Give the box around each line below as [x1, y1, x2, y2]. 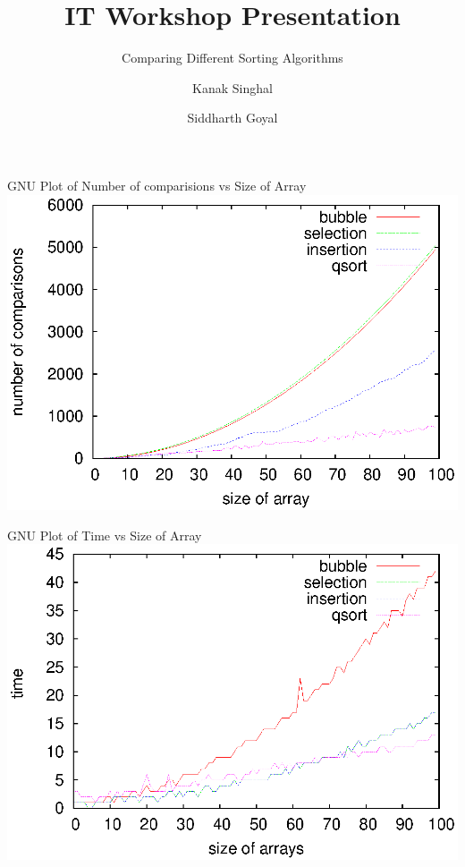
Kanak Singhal [192, 78, 273, 97]
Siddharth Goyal [187, 108, 278, 127]
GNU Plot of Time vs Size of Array [7, 525, 202, 544]
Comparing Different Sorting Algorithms [122, 48, 343, 67]
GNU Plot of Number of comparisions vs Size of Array [7, 175, 307, 194]
